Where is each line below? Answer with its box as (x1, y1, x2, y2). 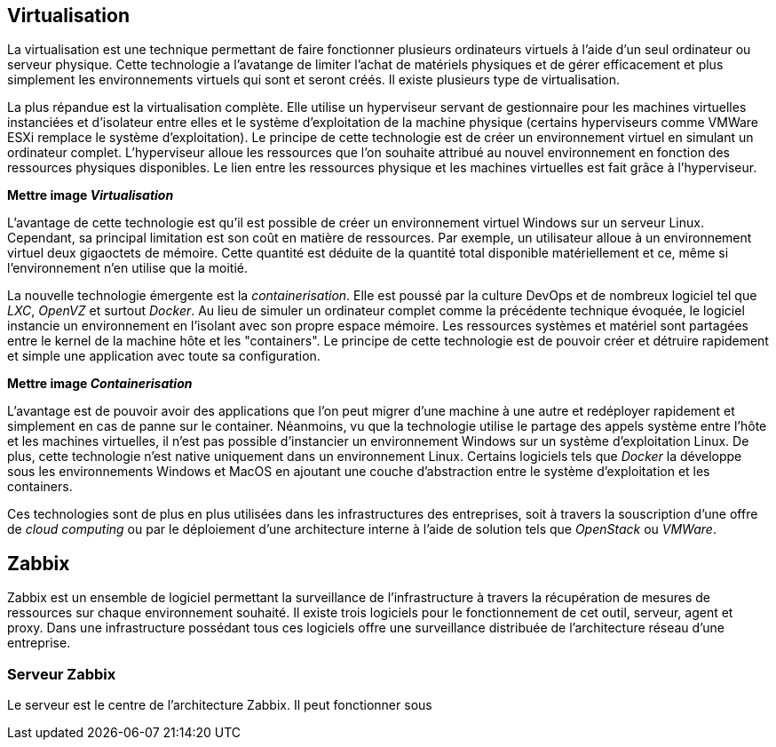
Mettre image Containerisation (7, 376, 193, 392)
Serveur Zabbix (7, 664, 116, 683)
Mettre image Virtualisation (7, 187, 174, 203)
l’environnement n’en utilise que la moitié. (7, 260, 249, 276)
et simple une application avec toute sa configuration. (7, 348, 321, 364)
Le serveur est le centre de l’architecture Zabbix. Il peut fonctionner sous (7, 697, 432, 713)
